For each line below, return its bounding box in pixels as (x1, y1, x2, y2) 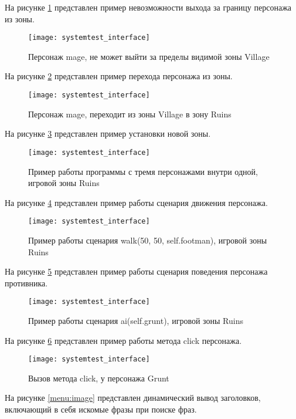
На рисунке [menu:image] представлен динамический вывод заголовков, (5, 391, 261, 404)
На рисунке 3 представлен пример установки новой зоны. (5, 127, 211, 140)
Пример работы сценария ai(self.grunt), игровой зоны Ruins (28, 315, 243, 326)
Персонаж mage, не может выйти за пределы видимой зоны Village (28, 50, 270, 62)
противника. (5, 276, 48, 289)
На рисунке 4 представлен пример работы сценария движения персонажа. (5, 196, 268, 208)
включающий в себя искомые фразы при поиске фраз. (5, 403, 197, 415)
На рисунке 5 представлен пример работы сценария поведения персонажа (5, 265, 268, 278)
